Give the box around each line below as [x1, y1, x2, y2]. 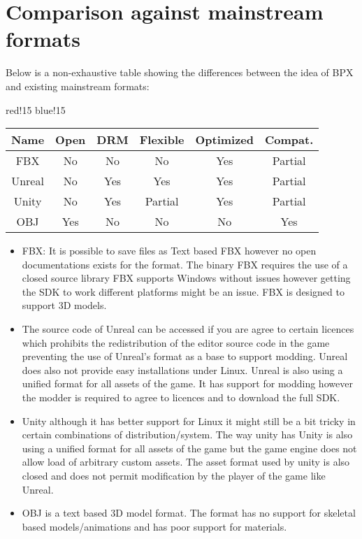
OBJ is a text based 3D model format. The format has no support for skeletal [22, 505, 356, 520]
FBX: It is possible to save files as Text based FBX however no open [22, 243, 317, 258]
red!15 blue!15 [6, 102, 66, 117]
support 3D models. [22, 298, 107, 312]
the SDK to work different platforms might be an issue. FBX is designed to [22, 284, 345, 299]
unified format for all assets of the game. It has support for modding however [22, 376, 353, 391]
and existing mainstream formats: [6, 78, 150, 93]
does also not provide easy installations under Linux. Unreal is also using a [22, 362, 343, 377]
